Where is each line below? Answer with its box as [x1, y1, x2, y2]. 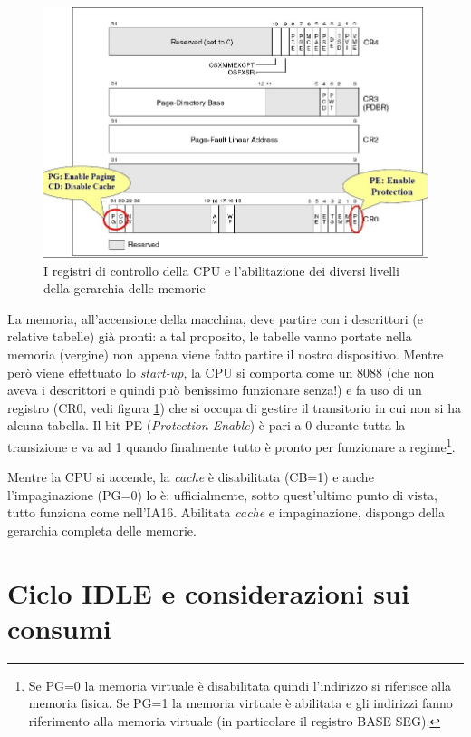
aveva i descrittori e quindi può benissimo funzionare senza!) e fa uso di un [7, 380, 422, 399]
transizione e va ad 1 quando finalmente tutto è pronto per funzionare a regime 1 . [7, 434, 456, 456]
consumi [7, 609, 111, 646]
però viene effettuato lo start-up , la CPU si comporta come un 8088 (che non [7, 362, 435, 381]
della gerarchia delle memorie [43, 279, 206, 298]
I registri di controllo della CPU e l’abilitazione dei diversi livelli [43, 260, 399, 280]
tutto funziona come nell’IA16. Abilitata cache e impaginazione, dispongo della [7, 503, 445, 522]
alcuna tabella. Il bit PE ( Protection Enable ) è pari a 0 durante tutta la [7, 416, 406, 435]
